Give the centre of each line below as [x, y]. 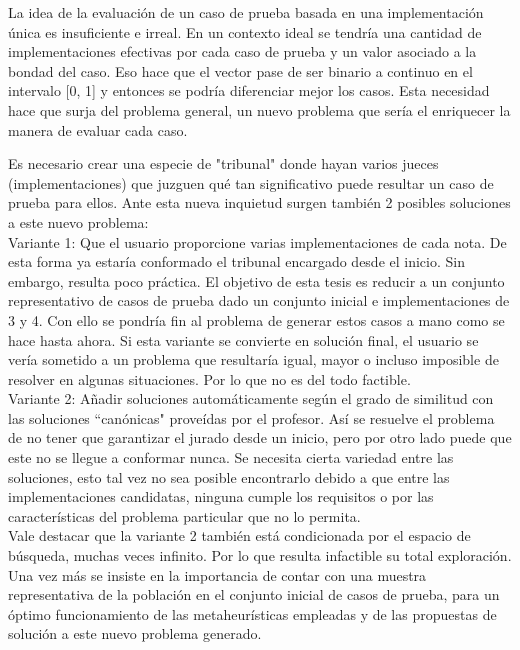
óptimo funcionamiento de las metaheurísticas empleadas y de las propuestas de [252, 613]
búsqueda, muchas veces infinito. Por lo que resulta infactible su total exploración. [260, 555]
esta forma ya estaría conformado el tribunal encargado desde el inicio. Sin [236, 261]
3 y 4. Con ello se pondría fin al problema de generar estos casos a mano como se [256, 319]
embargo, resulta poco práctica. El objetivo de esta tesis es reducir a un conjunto [256, 280]
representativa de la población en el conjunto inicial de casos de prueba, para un [254, 594]
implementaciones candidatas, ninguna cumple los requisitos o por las [221, 496]
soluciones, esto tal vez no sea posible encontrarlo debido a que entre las [229, 476]
